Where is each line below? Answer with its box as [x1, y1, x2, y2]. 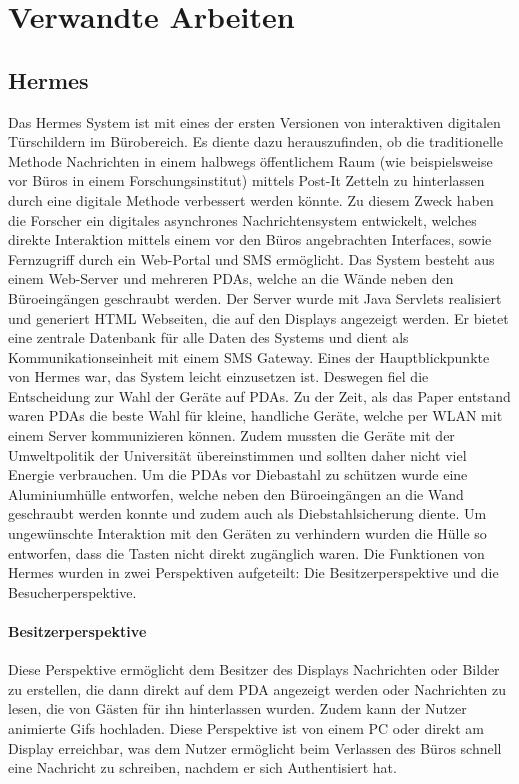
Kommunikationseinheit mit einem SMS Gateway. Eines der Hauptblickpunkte [8, 346, 490, 367]
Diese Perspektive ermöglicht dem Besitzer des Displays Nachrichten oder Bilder [8, 659, 500, 680]
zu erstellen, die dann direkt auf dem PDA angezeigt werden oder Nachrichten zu [8, 678, 507, 699]
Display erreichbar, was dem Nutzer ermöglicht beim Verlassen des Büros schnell [8, 737, 502, 758]
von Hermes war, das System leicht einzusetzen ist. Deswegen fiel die [8, 366, 429, 387]
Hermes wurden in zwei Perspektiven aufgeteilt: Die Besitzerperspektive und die [8, 562, 499, 583]
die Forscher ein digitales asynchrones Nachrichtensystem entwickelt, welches [8, 209, 477, 230]
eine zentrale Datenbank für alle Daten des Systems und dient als [8, 327, 409, 348]
